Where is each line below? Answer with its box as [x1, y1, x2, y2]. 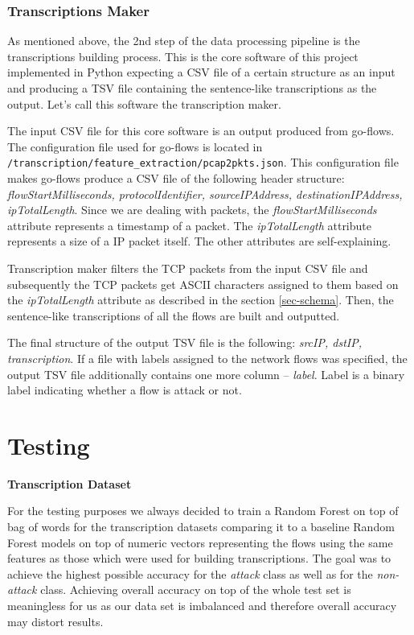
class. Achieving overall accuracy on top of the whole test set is [40, 581, 351, 598]
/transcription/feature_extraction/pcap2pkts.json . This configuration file [7, 154, 399, 171]
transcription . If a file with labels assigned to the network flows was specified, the [7, 349, 408, 366]
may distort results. [7, 612, 104, 629]
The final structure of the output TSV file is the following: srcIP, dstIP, [7, 334, 362, 351]
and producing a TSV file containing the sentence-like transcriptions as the [7, 80, 377, 96]
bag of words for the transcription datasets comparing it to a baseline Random [7, 518, 395, 535]
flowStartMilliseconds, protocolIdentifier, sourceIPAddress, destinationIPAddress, [7, 185, 403, 202]
